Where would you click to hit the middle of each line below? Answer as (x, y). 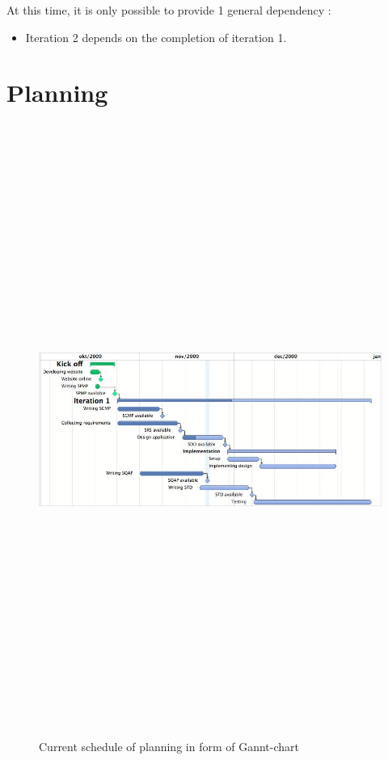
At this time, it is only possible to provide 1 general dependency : (169, 10)
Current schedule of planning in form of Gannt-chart (169, 746)
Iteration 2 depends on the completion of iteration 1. (156, 37)
